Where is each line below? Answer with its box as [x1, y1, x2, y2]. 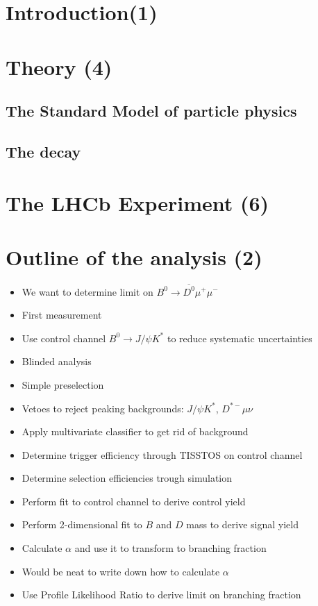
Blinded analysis [22, 354, 92, 369]
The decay [6, 140, 81, 162]
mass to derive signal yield [186, 517, 299, 532]
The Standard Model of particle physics [6, 100, 297, 121]
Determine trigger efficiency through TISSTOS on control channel [22, 447, 303, 462]
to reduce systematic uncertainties [167, 330, 312, 345]
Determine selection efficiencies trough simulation [22, 471, 233, 485]
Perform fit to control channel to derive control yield [22, 494, 246, 508]
